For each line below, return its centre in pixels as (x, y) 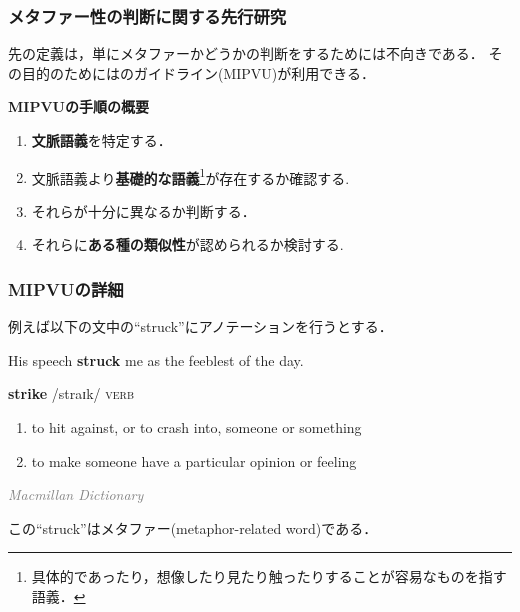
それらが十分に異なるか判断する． (143, 210)
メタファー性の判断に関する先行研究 (147, 15)
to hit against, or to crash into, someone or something (196, 427)
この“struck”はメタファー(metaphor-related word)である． (193, 527)
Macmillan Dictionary (76, 494)
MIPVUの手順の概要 (78, 106)
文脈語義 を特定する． (101, 140)
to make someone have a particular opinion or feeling (194, 460)
